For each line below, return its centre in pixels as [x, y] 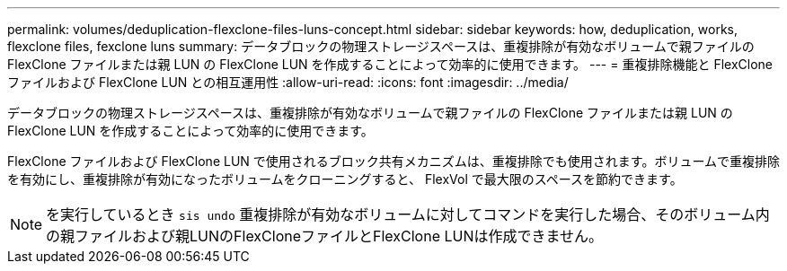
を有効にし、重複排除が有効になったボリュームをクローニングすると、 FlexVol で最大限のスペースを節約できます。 [345, 179]
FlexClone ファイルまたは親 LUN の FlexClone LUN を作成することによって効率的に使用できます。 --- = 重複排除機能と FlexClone [390, 64]
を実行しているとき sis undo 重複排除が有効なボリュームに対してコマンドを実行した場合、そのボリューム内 [408, 214]
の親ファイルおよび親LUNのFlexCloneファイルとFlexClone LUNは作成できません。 [325, 236]
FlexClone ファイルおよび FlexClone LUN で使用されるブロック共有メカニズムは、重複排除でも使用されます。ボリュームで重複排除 [393, 161]
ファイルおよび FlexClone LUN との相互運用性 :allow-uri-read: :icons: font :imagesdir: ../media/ [288, 82]
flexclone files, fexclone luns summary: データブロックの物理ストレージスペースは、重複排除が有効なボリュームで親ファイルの [381, 46]
